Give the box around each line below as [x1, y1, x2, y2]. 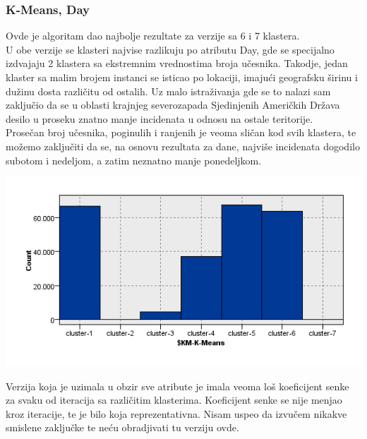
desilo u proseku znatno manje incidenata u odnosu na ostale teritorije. [6, 111, 313, 126]
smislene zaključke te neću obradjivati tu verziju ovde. [6, 420, 239, 435]
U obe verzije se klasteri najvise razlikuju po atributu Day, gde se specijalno [6, 42, 335, 56]
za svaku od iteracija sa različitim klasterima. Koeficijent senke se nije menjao [6, 392, 342, 407]
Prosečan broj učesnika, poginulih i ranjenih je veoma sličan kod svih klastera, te [6, 125, 356, 140]
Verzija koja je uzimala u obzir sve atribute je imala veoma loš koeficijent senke [6, 378, 349, 393]
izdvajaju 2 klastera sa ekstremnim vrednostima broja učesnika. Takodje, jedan [6, 56, 348, 71]
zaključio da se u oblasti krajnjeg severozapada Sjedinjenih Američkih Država [6, 97, 340, 112]
